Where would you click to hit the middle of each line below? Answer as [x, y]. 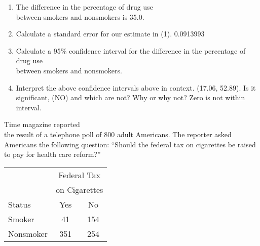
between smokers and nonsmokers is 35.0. [80, 16]
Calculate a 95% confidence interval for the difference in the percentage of [131, 50]
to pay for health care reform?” [52, 154]
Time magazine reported [42, 124]
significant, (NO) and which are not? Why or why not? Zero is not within [131, 97]
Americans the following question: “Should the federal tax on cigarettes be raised [130, 144]
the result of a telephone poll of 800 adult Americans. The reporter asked [118, 134]
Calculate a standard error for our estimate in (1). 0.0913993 [110, 34]
